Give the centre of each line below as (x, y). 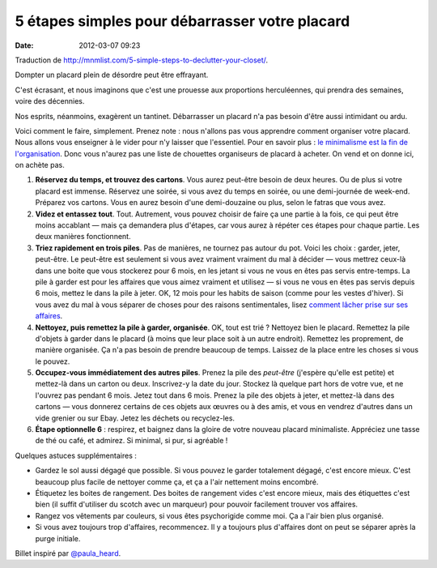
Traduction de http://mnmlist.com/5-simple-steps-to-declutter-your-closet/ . (142, 60)
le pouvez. (53, 361)
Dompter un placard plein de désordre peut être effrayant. (112, 75)
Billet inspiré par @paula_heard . (68, 553)
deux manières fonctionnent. (83, 237)
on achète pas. (40, 165)
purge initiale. (58, 538)
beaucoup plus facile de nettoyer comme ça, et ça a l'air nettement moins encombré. (177, 481)
